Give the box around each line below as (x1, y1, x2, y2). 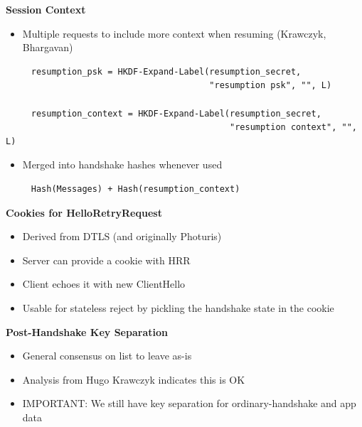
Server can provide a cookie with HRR (22, 252, 191, 267)
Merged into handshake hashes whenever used (22, 157, 223, 172)
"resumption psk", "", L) (209, 80, 332, 91)
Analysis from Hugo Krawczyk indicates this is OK (22, 372, 245, 387)
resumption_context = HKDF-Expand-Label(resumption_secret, (31, 108, 321, 119)
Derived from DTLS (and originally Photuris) (22, 229, 222, 244)
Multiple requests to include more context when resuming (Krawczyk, (22, 26, 326, 40)
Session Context (6, 2, 86, 16)
